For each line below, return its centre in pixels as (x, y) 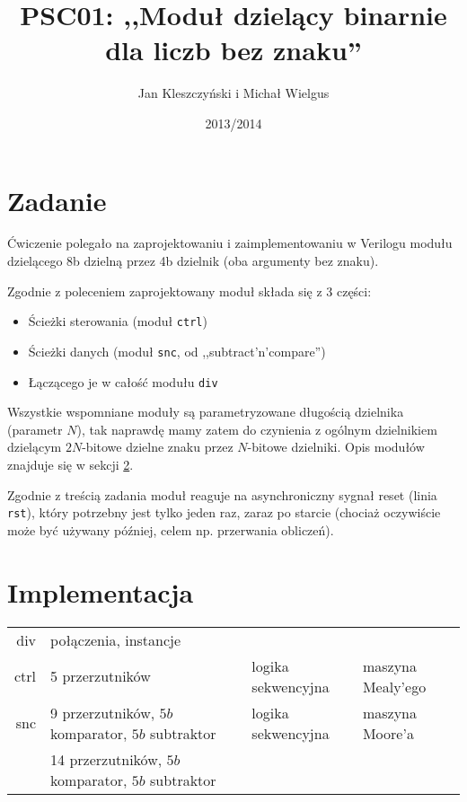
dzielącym (35, 447)
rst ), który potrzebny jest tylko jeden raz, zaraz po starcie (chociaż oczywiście (224, 512)
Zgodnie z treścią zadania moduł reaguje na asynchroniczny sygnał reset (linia (222, 494)
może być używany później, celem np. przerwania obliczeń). (171, 529)
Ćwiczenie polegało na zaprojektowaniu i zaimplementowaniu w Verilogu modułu (230, 243)
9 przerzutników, (103, 712)
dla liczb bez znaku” (233, 50)
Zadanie (57, 200)
